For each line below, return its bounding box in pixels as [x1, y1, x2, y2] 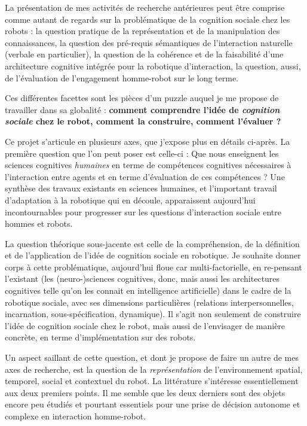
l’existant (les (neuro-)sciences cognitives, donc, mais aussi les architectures [5, 272, 280, 285]
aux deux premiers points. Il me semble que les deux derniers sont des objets [5, 386, 285, 398]
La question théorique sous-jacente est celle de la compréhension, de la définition [5, 237, 300, 249]
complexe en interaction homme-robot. [5, 410, 146, 422]
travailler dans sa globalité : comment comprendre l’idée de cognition [5, 103, 280, 115]
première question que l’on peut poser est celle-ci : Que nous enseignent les [5, 147, 279, 159]
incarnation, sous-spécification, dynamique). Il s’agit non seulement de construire [5, 308, 301, 320]
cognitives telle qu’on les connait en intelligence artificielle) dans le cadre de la [5, 284, 291, 297]
